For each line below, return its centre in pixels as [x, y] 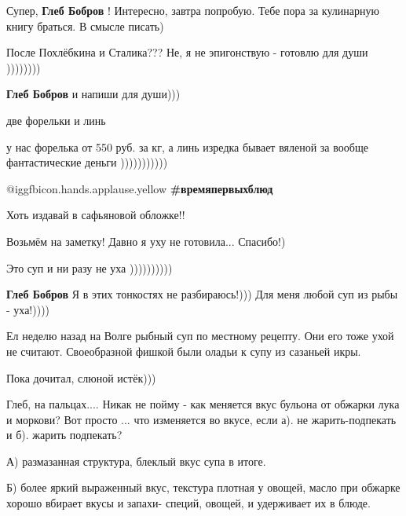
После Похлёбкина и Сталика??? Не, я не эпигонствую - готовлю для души [187, 52]
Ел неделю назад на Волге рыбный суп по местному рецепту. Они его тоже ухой [200, 336]
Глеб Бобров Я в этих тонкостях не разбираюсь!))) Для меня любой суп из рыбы [202, 294]
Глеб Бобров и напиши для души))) [93, 94]
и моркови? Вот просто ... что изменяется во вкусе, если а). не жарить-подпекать [201, 419]
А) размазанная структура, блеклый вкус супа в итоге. [136, 461]
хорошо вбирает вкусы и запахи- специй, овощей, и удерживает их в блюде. [188, 503]
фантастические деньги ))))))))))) [87, 162]
